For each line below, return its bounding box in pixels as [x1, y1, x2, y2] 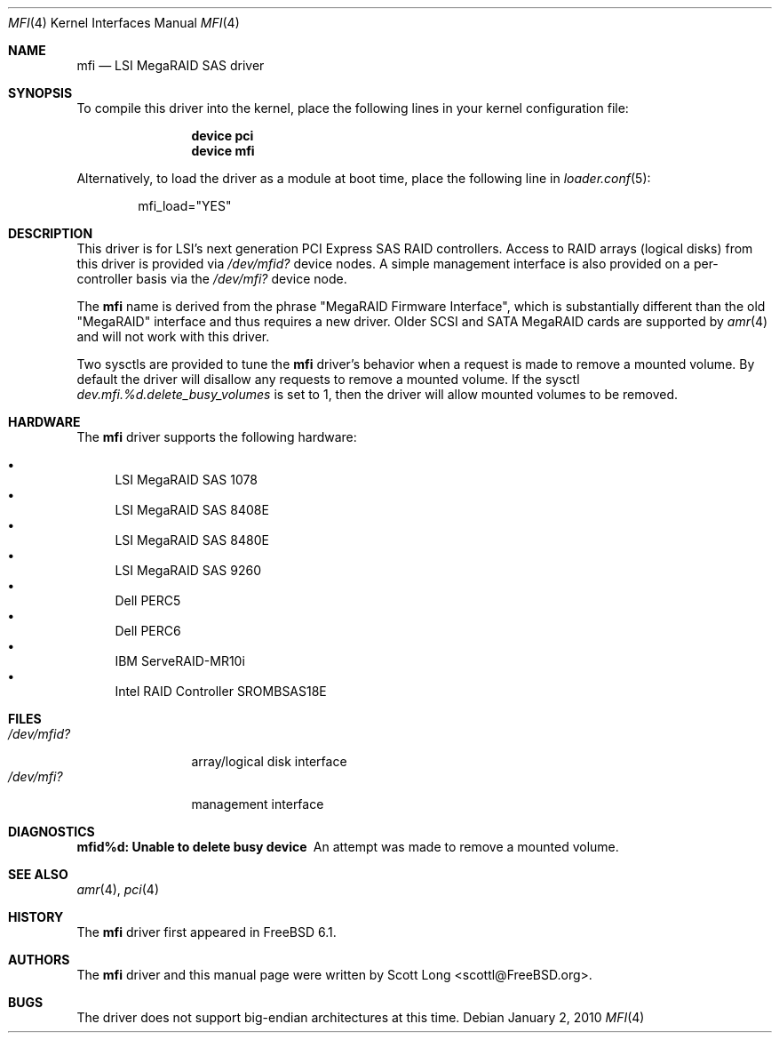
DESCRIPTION [8, 226, 93, 241]
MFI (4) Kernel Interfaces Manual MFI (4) [8, 15, 240, 30]
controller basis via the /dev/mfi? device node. [76, 271, 347, 286]
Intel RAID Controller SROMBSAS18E [115, 684, 327, 699]
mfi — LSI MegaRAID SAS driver [76, 58, 265, 73]
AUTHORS [8, 952, 70, 967]
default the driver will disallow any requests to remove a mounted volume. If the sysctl [76, 372, 580, 387]
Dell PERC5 [115, 593, 181, 608]
